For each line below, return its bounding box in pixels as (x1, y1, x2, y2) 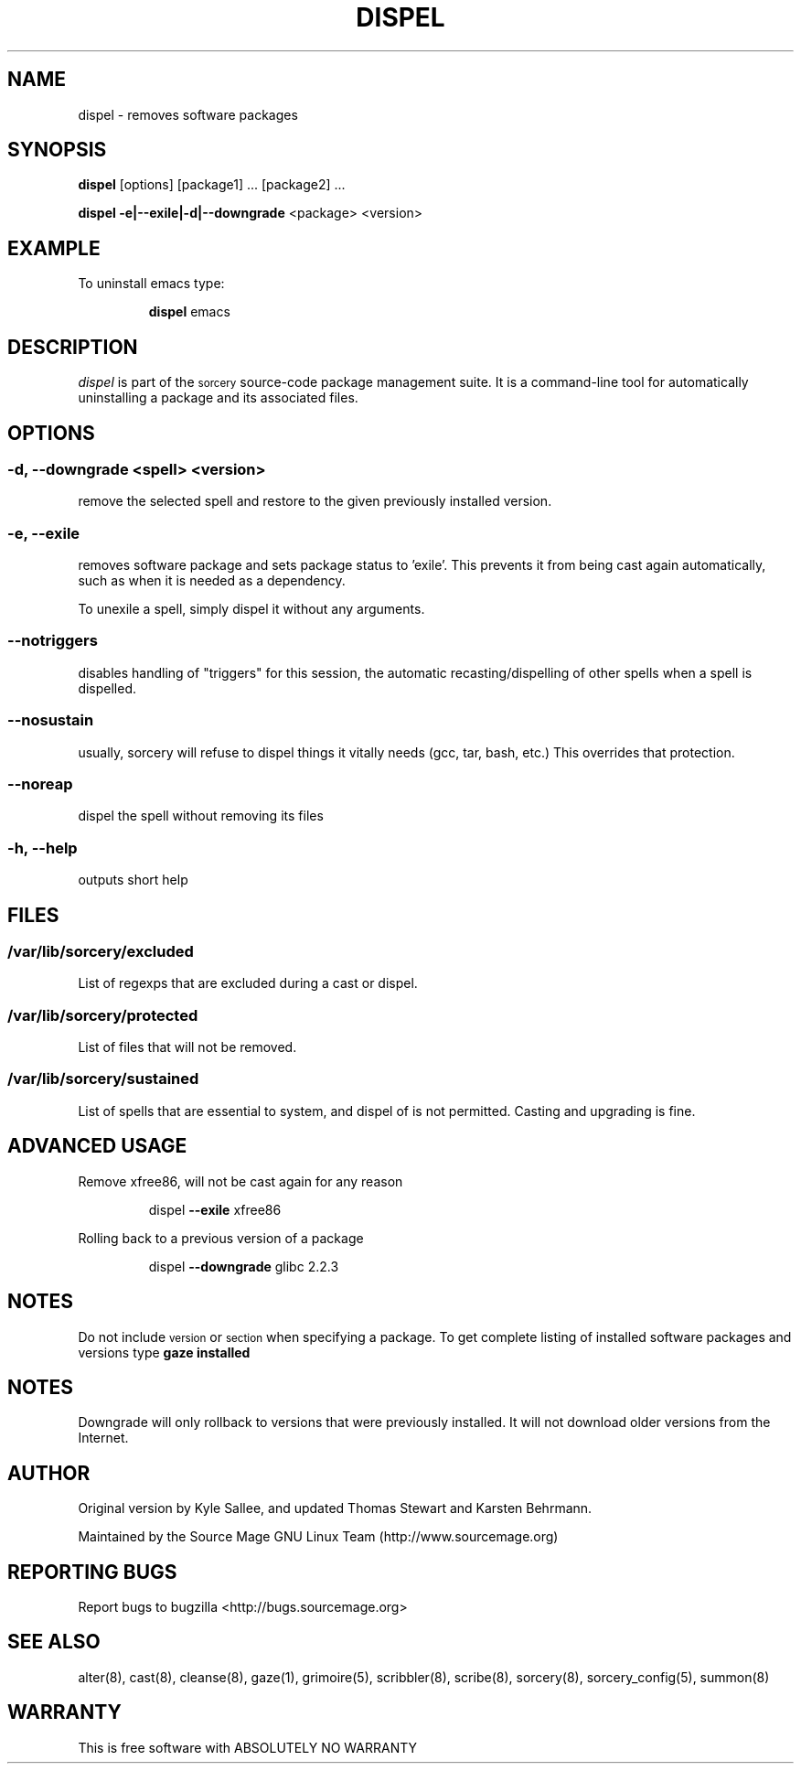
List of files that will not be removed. (78, 1039, 297, 1056)
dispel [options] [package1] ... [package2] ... (78, 177, 346, 193)
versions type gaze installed (78, 1344, 251, 1360)
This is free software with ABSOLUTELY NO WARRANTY (78, 1739, 418, 1755)
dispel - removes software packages (78, 106, 298, 123)
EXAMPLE (7, 236, 101, 260)
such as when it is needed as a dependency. (78, 573, 346, 589)
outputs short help (78, 872, 188, 888)
